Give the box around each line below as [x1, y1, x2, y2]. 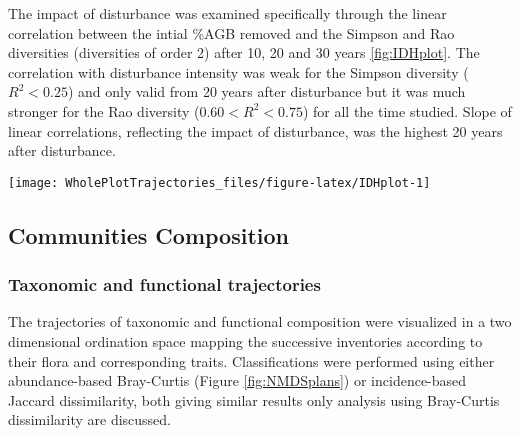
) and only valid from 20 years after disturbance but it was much [67, 81, 466, 102]
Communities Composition [8, 219, 289, 250]
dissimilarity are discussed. [8, 409, 172, 430]
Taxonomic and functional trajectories [8, 272, 321, 297]
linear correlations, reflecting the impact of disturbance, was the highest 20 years [8, 120, 503, 141]
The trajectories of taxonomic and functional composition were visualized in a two [8, 311, 512, 332]
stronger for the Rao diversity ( [8, 100, 200, 121]
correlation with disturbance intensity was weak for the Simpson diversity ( [8, 61, 469, 82]
